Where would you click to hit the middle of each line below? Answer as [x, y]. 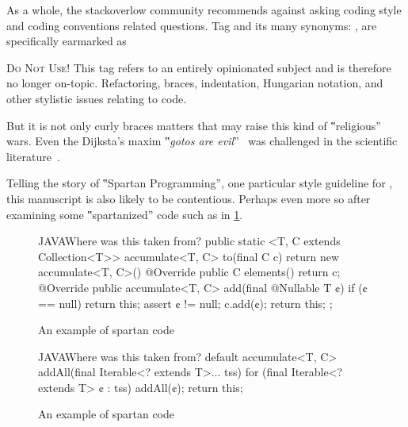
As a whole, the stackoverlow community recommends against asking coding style [204, 10]
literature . [33, 156]
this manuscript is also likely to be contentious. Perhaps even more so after [189, 198]
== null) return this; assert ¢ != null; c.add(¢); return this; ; [185, 303]
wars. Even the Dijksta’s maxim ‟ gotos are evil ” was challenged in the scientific [202, 141]
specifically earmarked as [67, 41]
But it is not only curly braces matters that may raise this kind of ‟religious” [194, 125]
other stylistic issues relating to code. [97, 98]
